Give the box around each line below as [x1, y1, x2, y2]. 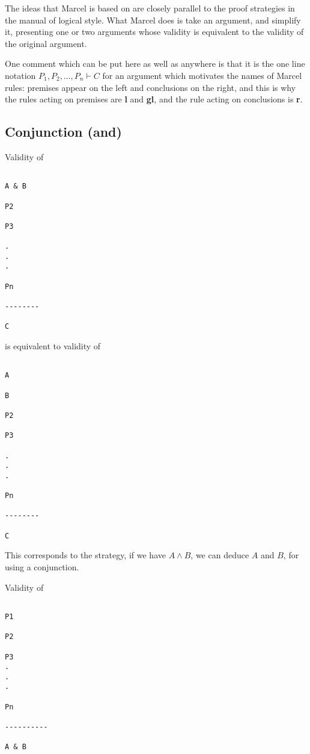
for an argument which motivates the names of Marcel [102, 69, 302, 81]
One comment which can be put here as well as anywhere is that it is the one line [5, 57, 305, 70]
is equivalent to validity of [5, 340, 101, 352]
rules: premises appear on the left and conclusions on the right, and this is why [5, 81, 296, 93]
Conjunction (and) [5, 122, 122, 141]
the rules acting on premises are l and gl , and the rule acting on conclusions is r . [5, 93, 303, 105]
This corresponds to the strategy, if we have [5, 549, 166, 561]
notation [5, 69, 36, 81]
